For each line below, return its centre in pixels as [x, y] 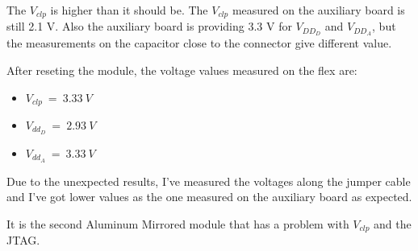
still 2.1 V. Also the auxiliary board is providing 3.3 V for [149, 26]
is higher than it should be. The [129, 10]
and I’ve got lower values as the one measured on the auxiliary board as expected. [209, 197]
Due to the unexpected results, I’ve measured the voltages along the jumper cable [209, 181]
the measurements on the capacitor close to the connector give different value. [199, 43]
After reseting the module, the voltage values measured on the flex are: [182, 70]
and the [393, 223]
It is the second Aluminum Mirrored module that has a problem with [178, 223]
